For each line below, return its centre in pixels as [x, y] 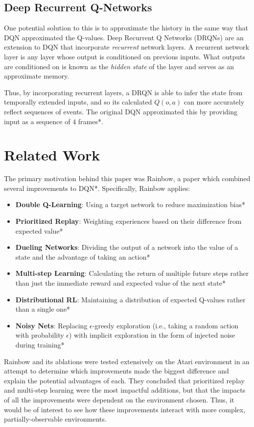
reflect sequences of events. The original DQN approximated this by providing [121, 111]
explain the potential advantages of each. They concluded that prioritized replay [124, 380]
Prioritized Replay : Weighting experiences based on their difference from [128, 221]
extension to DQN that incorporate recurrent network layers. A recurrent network [127, 47]
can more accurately [214, 102]
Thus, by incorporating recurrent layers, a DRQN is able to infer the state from [123, 92]
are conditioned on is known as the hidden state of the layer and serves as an [119, 66]
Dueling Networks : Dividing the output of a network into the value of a [127, 247]
